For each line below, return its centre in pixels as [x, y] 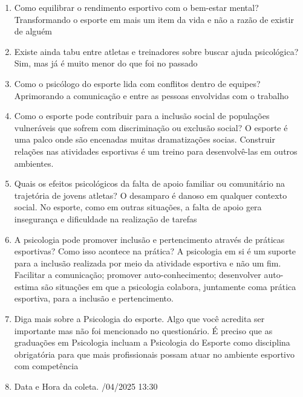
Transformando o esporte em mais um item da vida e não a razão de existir [154, 19]
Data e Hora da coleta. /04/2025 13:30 [86, 386]
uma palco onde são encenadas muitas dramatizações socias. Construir [145, 139]
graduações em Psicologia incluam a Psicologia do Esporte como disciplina [152, 342]
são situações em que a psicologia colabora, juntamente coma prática [169, 286]
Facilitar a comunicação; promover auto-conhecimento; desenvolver [138, 275]
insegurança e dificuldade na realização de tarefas [106, 218]
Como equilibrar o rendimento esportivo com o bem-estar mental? [136, 7]
